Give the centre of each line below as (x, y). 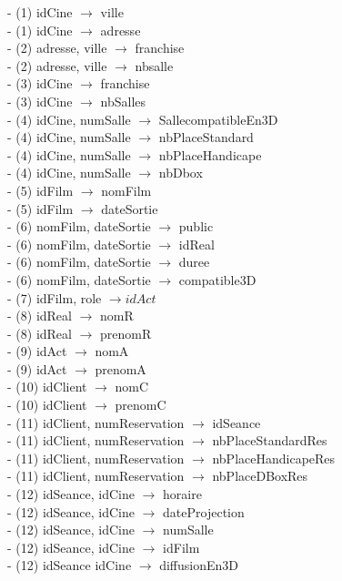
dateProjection (204, 511)
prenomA (121, 368)
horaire (182, 494)
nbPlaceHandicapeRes (274, 458)
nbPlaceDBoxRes (260, 476)
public (196, 226)
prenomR (126, 333)
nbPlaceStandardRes (270, 440)
